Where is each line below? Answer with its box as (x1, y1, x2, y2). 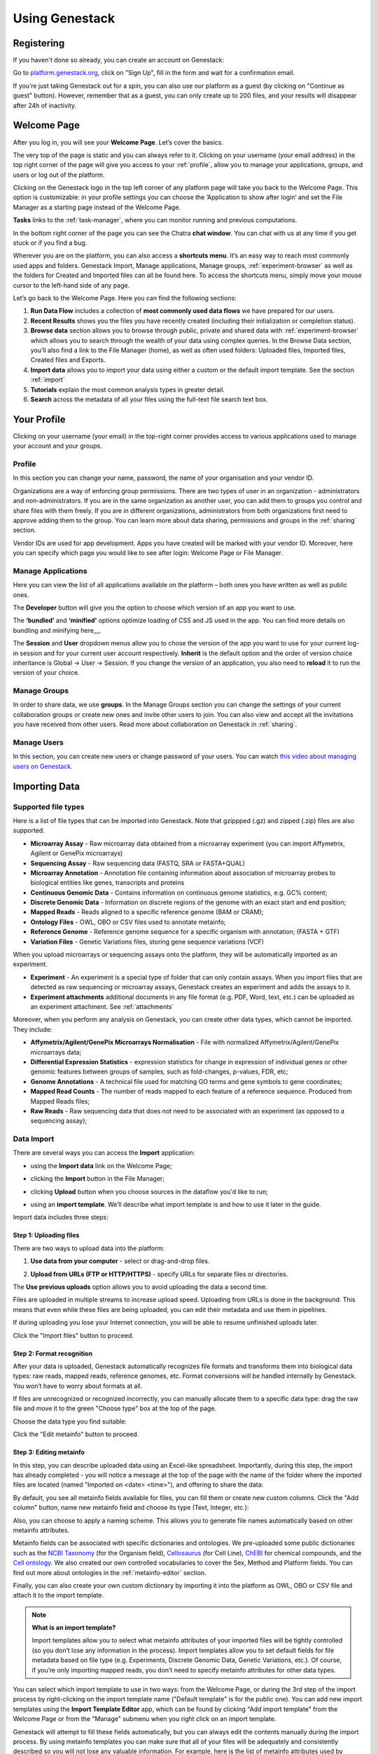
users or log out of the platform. (13, 170, 105, 179)
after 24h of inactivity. (13, 101, 77, 109)
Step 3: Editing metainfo (13, 1448, 85, 1457)
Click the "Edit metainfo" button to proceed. (13, 1430, 139, 1438)
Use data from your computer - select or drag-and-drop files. (30, 1257, 210, 1266)
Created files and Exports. (30, 356, 106, 364)
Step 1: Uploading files (13, 1231, 80, 1240)
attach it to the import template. (13, 1591, 104, 1600)
